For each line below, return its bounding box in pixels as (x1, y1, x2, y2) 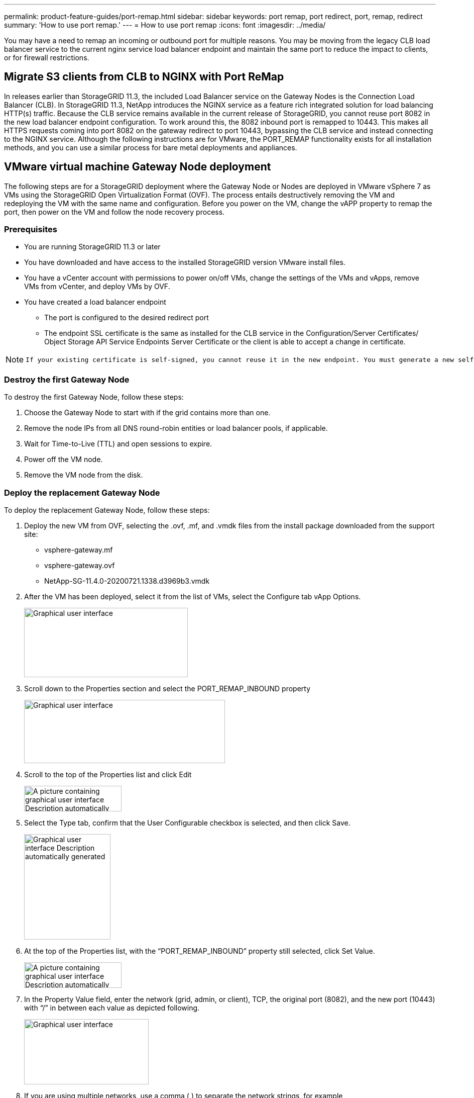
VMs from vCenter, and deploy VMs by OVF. (24, 282, 170, 291)
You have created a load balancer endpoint (24, 298, 166, 307)
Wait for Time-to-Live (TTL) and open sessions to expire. (24, 439, 212, 448)
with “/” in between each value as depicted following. (24, 1003, 200, 1012)
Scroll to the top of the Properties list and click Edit (24, 770, 192, 779)
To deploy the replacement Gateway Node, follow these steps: (4, 505, 210, 514)
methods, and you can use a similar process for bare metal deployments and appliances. (4, 143, 297, 152)
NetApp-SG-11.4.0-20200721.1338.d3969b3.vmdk (44, 576, 210, 585)
